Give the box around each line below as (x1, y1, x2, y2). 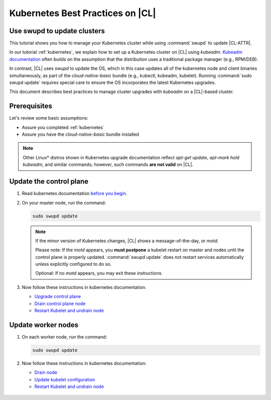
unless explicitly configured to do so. (35, 261, 112, 267)
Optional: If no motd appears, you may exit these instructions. (35, 270, 163, 276)
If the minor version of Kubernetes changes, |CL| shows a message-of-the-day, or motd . (35, 238, 219, 244)
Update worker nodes (9, 321, 79, 329)
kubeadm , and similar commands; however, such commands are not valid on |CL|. (23, 161, 193, 168)
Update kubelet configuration (34, 376, 95, 382)
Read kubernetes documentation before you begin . (22, 190, 127, 196)
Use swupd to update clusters (9, 27, 105, 35)
